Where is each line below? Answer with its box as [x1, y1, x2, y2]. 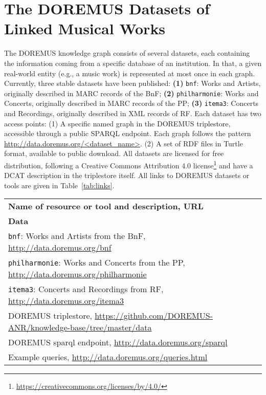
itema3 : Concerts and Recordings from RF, [8, 283, 164, 295]
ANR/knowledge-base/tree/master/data [8, 321, 152, 334]
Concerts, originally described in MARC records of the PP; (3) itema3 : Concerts [4, 98, 259, 108]
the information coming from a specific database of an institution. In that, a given [4, 57, 262, 68]
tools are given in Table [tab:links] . [4, 180, 115, 190]
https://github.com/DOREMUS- [95, 310, 213, 322]
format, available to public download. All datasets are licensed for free [4, 148, 224, 159]
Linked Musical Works [4, 18, 166, 39]
